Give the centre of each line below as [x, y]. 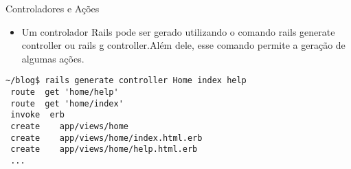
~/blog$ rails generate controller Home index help [126, 81]
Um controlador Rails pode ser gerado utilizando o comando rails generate [178, 31]
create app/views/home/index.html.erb [106, 138]
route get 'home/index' [67, 103]
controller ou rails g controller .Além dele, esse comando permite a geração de [183, 45]
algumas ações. [53, 58]
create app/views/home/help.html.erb [104, 149]
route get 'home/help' [65, 92]
